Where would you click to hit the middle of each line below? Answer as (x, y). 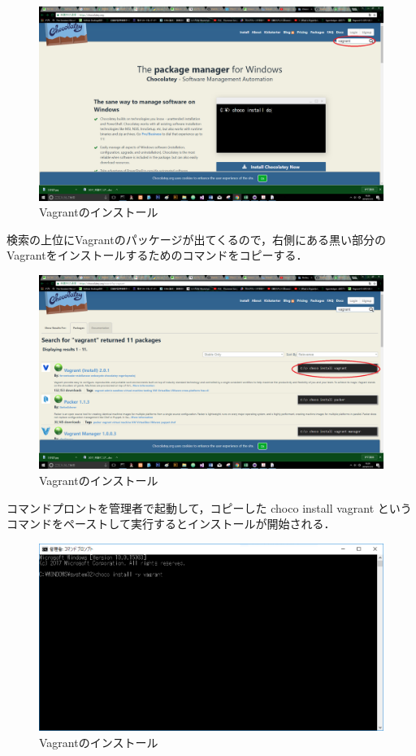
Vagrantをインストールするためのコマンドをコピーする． (157, 255)
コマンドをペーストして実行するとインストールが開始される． (171, 524)
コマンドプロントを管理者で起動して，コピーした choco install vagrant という (209, 507)
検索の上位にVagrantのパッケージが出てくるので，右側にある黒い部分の (197, 239)
